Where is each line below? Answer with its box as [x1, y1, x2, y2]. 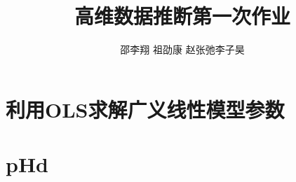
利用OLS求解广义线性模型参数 [6, 94, 285, 123]
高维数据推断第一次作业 [74, 1, 290, 30]
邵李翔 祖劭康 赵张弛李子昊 [120, 42, 245, 57]
